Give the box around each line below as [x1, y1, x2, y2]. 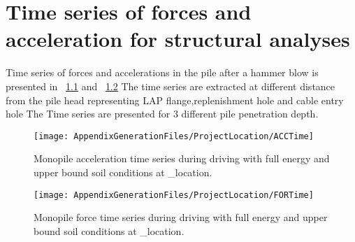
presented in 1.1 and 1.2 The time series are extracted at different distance [6, 78, 335, 93]
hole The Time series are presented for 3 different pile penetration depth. [6, 106, 319, 121]
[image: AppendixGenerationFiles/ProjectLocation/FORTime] [34, 190, 314, 200]
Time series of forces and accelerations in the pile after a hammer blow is [6, 65, 319, 80]
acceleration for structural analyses [6, 24, 350, 53]
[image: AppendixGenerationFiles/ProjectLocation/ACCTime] [34, 131, 314, 141]
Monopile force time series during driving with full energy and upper [34, 210, 328, 225]
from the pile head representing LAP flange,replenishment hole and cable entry [6, 92, 344, 107]
